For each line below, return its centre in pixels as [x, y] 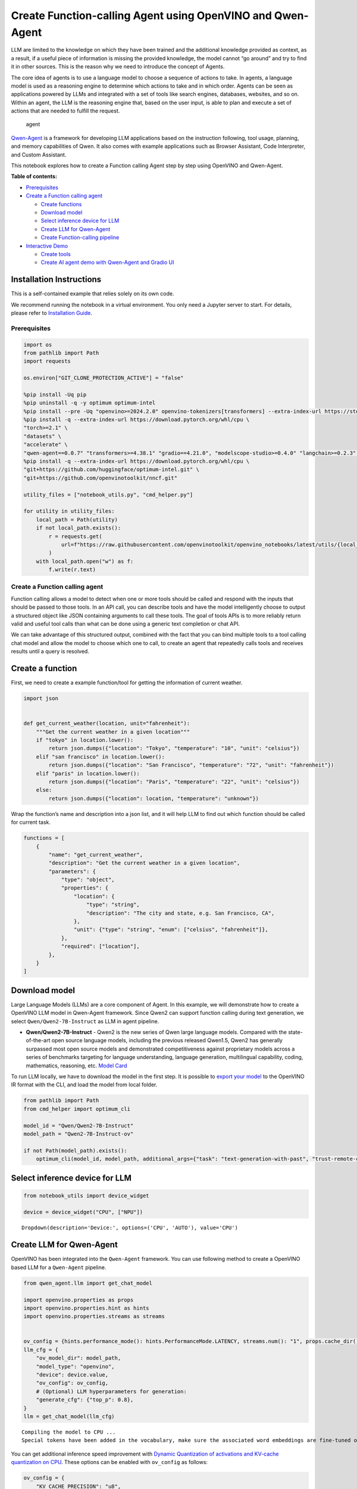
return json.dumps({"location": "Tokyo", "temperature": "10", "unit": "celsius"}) [174, 748]
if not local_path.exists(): [79, 528]
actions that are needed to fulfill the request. [65, 111]
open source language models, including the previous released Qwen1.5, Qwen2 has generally [167, 1041]
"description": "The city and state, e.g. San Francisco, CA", [181, 913]
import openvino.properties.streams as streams [94, 1317]
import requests [47, 361]
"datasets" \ [43, 436]
